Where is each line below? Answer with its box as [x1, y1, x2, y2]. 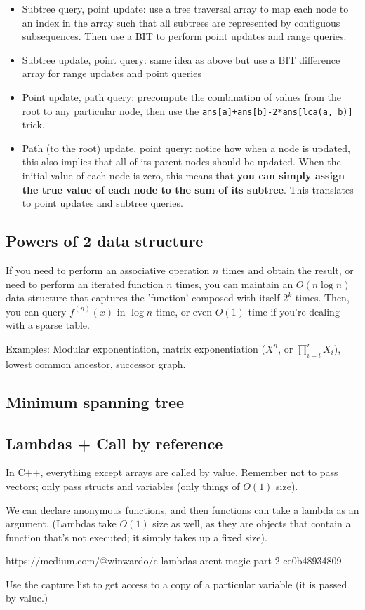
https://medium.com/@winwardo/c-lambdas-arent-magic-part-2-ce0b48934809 [6, 553, 342, 568]
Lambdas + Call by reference [6, 432, 223, 454]
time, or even [155, 304, 213, 318]
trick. [22, 117, 45, 132]
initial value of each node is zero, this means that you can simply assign [22, 168, 345, 182]
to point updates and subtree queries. [22, 196, 183, 210]
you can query [6, 304, 67, 318]
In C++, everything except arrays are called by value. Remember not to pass [6, 465, 338, 480]
